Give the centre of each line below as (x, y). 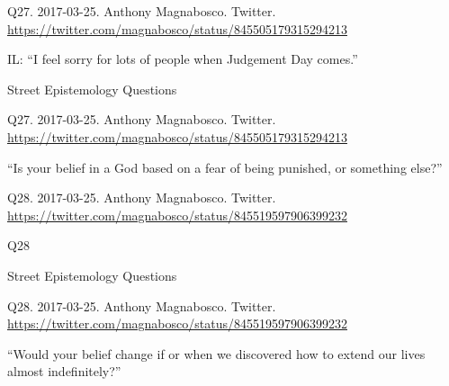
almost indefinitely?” (64, 371)
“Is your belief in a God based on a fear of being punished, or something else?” (225, 167)
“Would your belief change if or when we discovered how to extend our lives (216, 353)
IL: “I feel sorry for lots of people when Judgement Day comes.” (183, 59)
